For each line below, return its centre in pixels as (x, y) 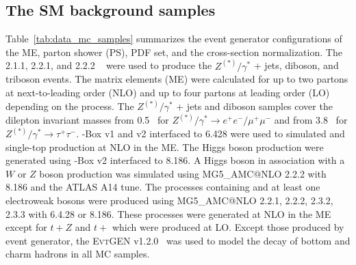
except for (26, 227)
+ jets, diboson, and (296, 65)
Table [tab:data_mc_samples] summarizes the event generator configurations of (174, 39)
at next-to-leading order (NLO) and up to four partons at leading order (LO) (168, 93)
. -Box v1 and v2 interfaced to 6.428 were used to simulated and (211, 134)
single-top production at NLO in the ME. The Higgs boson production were (165, 147)
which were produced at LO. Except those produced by (228, 227)
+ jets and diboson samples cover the (254, 106)
